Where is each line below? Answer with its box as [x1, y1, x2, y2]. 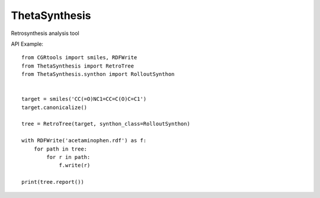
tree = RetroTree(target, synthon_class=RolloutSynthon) [21, 120, 191, 127]
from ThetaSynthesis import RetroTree [21, 62, 135, 69]
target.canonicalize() [21, 104, 88, 111]
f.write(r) [59, 162, 91, 169]
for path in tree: [33, 145, 88, 152]
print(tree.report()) [21, 178, 84, 186]
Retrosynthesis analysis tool [11, 30, 79, 37]
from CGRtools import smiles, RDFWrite [21, 54, 137, 61]
